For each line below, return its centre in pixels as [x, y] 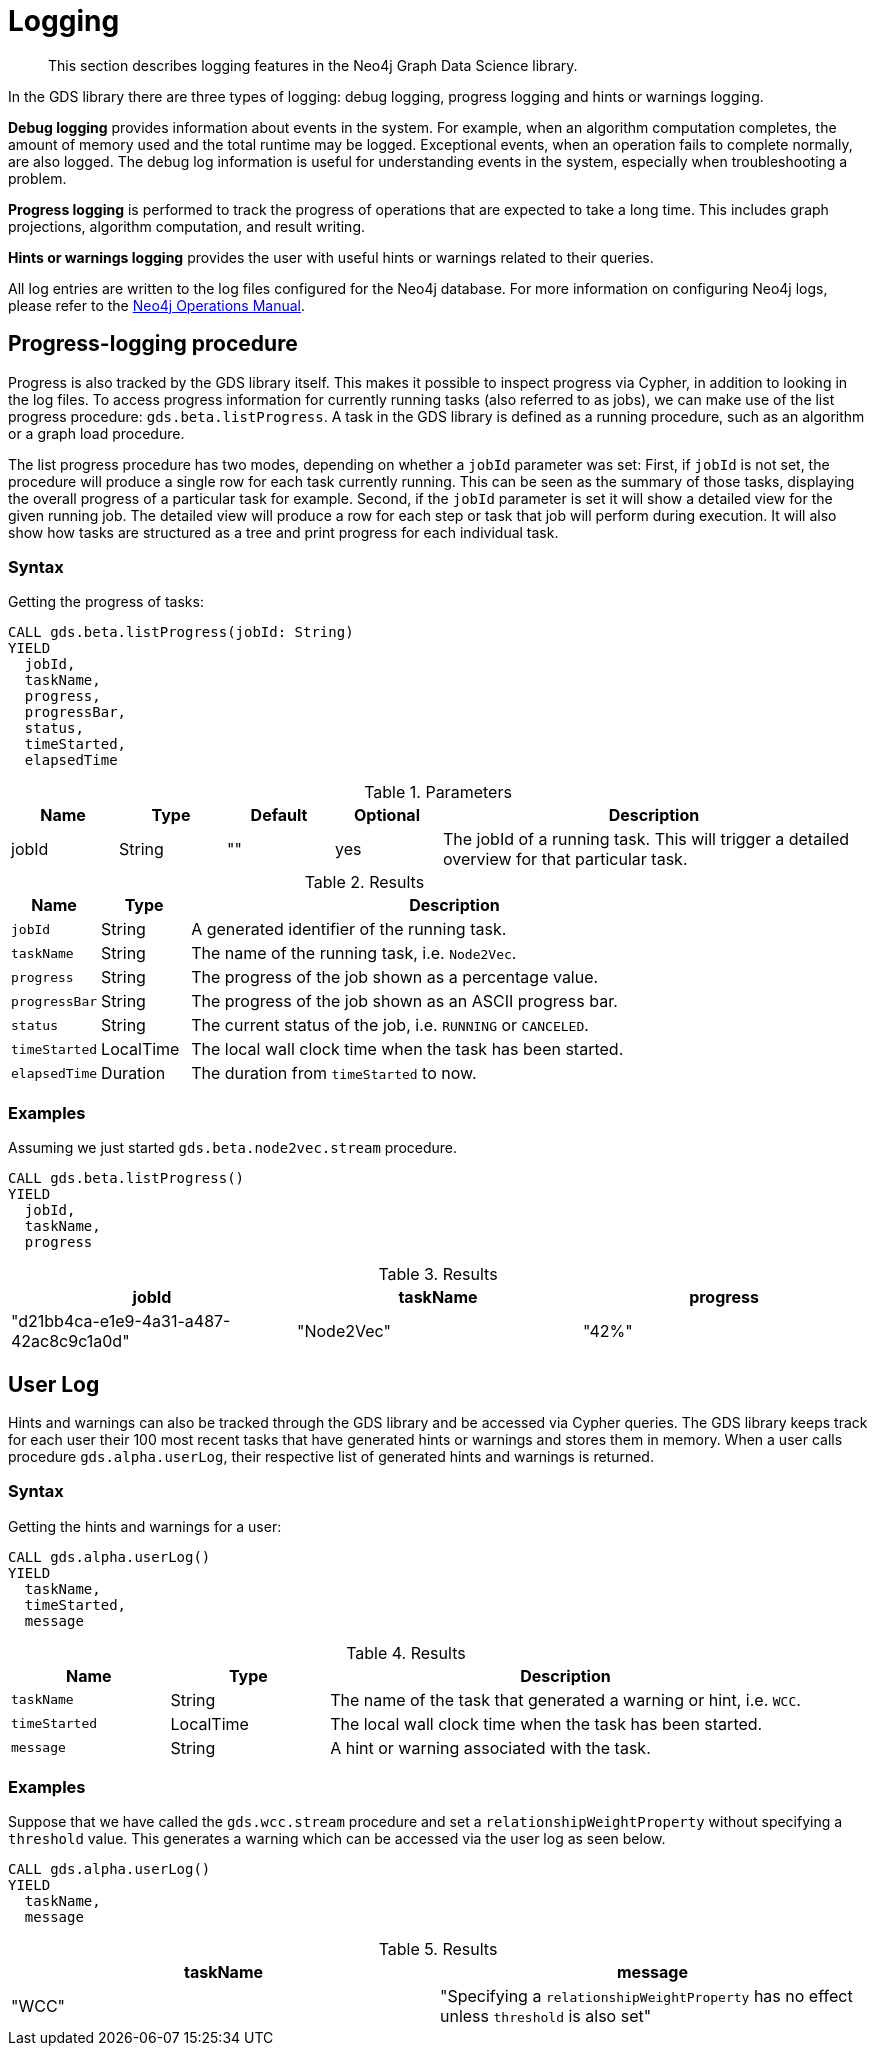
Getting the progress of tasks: [106, 602]
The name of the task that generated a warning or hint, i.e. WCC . [565, 1699]
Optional [386, 815]
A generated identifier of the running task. [349, 929]
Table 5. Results [438, 1949]
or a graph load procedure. [96, 433]
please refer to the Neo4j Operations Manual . [157, 305]
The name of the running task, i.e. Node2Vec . [354, 953]
